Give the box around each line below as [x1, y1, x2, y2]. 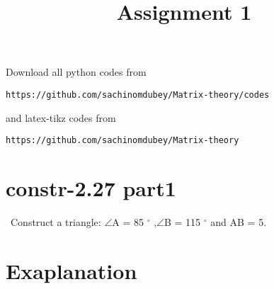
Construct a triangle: [10, 215, 101, 229]
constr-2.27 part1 [6, 174, 176, 203]
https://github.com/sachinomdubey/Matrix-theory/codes [6, 89, 270, 100]
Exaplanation [6, 256, 137, 285]
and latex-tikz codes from [6, 110, 116, 125]
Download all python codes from [6, 64, 147, 79]
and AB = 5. [210, 215, 267, 229]
